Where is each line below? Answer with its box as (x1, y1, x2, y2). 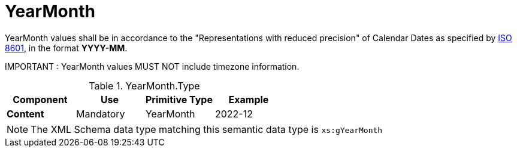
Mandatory (75, 107, 125, 120)
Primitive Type (145, 93, 213, 106)
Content (7, 107, 44, 120)
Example (228, 93, 269, 106)
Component (13, 93, 68, 106)
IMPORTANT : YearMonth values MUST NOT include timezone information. (5, 61, 300, 72)
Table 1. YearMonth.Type (89, 79, 200, 92)
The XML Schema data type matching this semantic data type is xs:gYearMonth (31, 123, 383, 135)
